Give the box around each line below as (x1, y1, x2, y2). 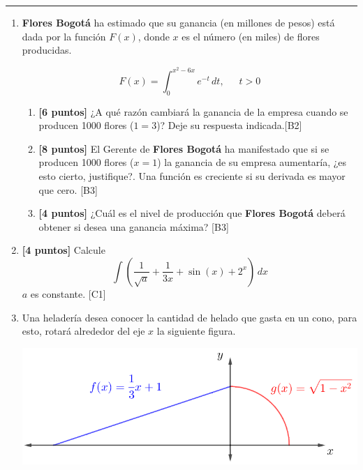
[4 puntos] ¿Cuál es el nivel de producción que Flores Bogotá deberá (38, 206, 346, 220)
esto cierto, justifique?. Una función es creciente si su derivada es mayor (38, 169, 346, 183)
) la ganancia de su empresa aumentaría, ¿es (157, 155, 347, 169)
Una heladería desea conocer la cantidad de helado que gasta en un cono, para (22, 310, 357, 324)
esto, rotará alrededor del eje (22, 324, 145, 338)
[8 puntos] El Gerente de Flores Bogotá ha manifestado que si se (38, 141, 329, 156)
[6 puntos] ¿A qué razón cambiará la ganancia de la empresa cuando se (38, 104, 348, 119)
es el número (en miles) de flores (181, 29, 320, 43)
